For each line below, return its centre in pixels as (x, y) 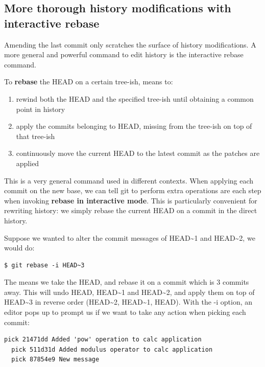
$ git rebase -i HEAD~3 (44, 265)
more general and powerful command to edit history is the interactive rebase (124, 54)
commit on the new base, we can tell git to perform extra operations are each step (133, 190)
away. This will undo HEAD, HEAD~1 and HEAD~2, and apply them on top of (129, 292)
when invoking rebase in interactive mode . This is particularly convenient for (131, 200)
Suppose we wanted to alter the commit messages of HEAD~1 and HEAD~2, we (130, 237)
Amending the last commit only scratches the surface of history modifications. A (130, 44)
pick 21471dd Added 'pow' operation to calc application (103, 340)
